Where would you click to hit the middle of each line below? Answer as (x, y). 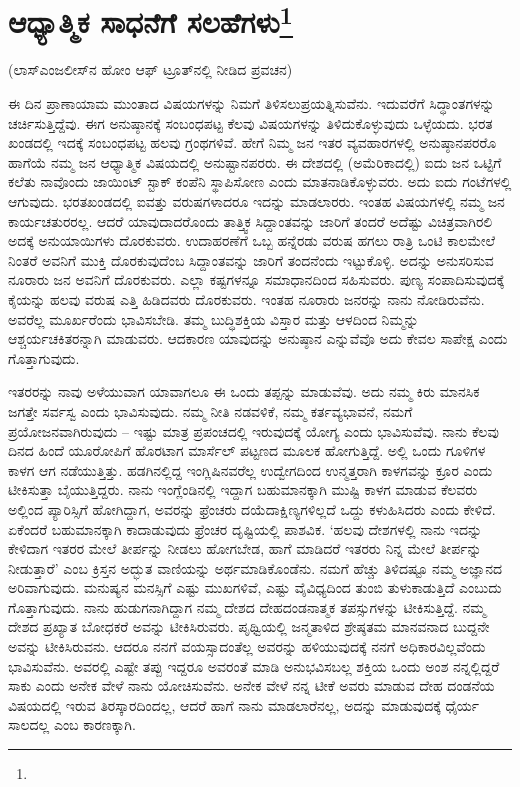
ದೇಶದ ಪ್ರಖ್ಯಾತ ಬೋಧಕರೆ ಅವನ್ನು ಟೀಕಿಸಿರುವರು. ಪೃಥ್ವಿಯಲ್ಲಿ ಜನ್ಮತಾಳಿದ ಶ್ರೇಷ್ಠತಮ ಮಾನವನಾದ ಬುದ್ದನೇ (249, 626)
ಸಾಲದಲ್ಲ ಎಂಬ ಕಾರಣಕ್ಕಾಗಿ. (72, 724)
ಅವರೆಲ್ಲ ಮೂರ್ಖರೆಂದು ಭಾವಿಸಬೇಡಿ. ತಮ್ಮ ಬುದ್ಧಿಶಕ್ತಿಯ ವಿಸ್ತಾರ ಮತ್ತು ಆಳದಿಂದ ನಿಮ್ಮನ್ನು (213, 318)
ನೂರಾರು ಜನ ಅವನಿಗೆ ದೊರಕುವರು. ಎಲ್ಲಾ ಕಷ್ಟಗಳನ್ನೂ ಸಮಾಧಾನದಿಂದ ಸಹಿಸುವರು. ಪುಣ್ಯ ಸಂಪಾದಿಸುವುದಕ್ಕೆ (256, 279)
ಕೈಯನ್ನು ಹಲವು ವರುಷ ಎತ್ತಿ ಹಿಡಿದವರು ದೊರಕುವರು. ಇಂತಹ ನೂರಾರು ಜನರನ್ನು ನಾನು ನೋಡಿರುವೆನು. (246, 298)
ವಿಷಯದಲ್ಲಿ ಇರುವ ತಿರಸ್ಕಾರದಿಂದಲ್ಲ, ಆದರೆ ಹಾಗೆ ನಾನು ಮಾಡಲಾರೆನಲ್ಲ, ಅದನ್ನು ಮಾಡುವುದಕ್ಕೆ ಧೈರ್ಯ (243, 704)
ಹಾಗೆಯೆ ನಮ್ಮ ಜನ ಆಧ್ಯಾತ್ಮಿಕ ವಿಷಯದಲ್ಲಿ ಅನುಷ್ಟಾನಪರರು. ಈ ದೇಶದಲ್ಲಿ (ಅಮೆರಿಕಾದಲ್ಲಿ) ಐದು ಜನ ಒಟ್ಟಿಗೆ (255, 161)
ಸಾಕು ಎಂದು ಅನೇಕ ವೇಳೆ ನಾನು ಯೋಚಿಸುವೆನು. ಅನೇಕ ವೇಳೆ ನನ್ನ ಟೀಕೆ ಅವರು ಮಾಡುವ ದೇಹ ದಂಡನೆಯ (251, 685)
